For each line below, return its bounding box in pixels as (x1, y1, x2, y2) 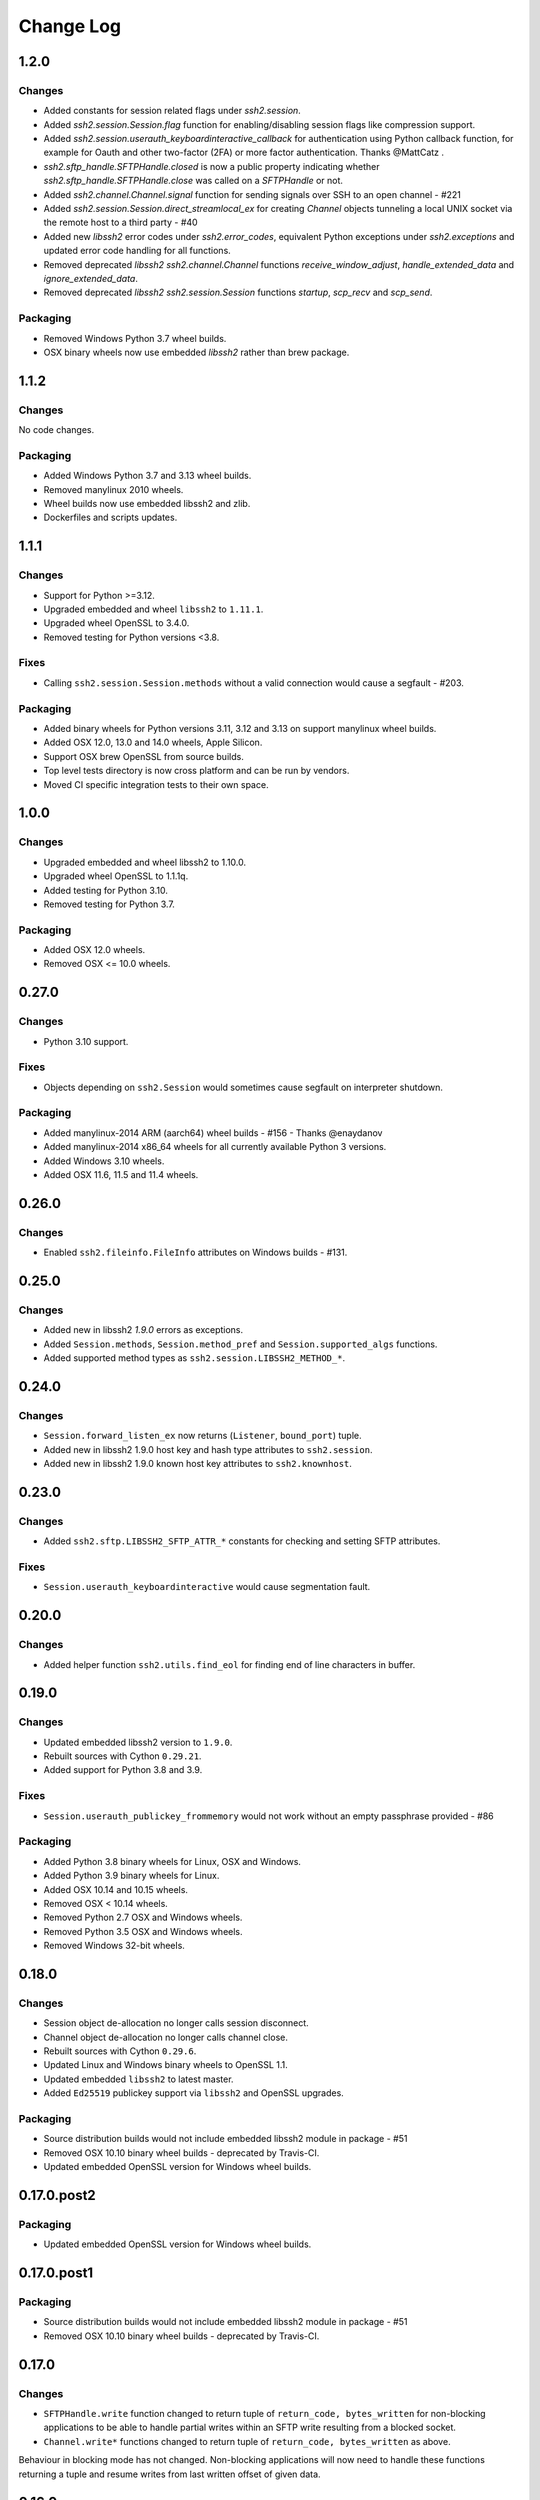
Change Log (18, 15, 122, 37)
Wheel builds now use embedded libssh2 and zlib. (43, 498, 251, 509)
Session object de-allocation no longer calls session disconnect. (43, 2017, 309, 2029)
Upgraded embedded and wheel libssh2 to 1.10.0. (43, 856, 247, 868)
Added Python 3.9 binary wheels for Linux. (43, 1870, 220, 1882)
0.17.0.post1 (18, 2265, 94, 2282)
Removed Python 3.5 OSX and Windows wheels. (43, 1925, 244, 1937)
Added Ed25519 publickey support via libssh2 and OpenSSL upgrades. (43, 2087, 344, 2099)
